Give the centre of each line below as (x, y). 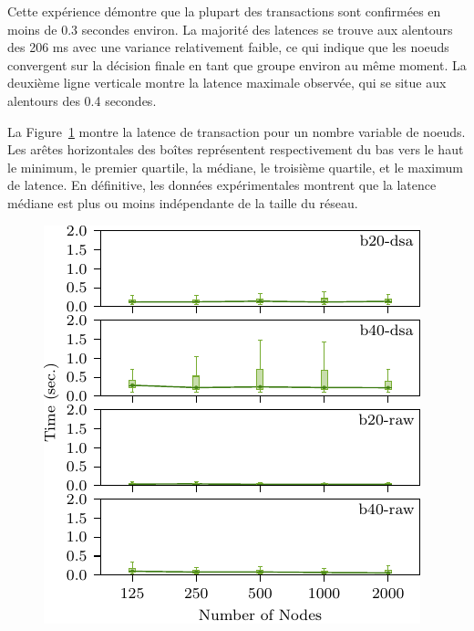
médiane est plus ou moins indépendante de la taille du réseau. (183, 202)
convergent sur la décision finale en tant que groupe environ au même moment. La (237, 64)
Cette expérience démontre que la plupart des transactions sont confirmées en (224, 11)
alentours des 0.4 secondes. (82, 100)
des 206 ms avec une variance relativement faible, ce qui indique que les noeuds (228, 47)
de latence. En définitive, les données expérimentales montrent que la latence (222, 185)
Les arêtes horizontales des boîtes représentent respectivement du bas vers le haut (236, 149)
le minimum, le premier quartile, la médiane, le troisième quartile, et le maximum (235, 167)
